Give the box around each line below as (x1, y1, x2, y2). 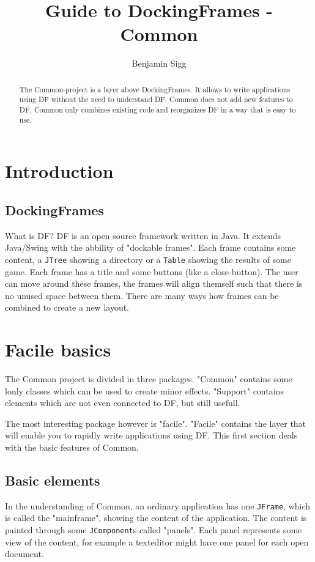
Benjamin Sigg (132, 57, 187, 70)
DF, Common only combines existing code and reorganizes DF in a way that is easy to (19, 105, 296, 115)
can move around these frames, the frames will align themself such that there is (5, 277, 303, 290)
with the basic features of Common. (5, 441, 139, 454)
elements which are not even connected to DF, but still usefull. (5, 396, 240, 409)
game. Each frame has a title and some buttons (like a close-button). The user (5, 265, 298, 278)
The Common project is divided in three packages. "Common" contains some (5, 372, 292, 385)
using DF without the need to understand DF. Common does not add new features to (19, 94, 293, 105)
